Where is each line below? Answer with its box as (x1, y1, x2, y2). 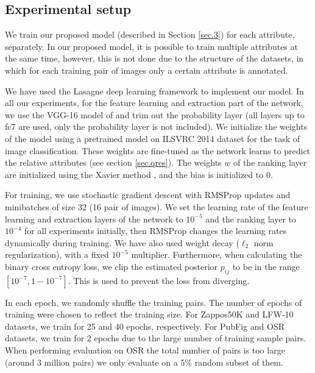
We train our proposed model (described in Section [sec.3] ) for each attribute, (5, 28, 295, 41)
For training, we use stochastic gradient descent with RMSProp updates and (5, 188, 291, 201)
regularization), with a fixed (5, 248, 109, 261)
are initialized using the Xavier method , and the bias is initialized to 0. (5, 168, 273, 180)
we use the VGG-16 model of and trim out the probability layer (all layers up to (5, 108, 305, 121)
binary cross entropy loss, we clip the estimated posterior (5, 260, 218, 272)
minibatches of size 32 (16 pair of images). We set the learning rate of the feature (5, 200, 308, 213)
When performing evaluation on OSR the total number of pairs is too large (5, 344, 285, 357)
